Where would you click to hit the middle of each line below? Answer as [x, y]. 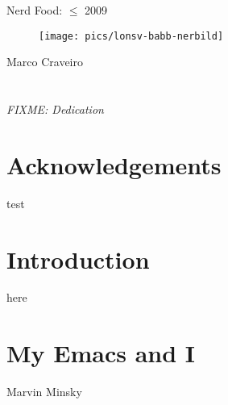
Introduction [78, 259]
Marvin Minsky [44, 392]
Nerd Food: [35, 10]
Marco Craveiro [45, 62]
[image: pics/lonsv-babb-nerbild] [131, 36]
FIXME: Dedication [55, 109]
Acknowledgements [114, 164]
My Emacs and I [101, 353]
